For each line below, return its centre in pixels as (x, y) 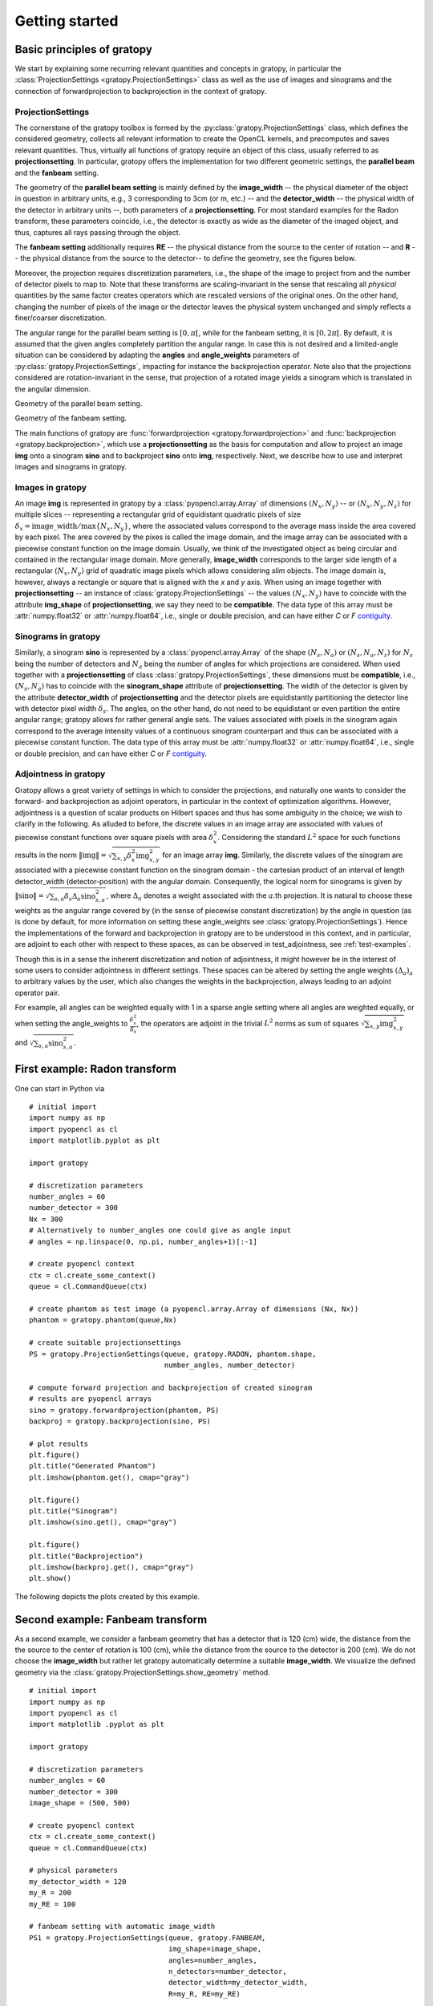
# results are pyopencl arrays (91, 1399)
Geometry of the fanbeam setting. (71, 418)
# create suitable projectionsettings (105, 1343)
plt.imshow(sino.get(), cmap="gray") (103, 1522)
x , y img (382, 1025)
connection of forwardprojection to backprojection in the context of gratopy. (141, 91)
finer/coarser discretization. (61, 318)
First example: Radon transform (95, 1069)
